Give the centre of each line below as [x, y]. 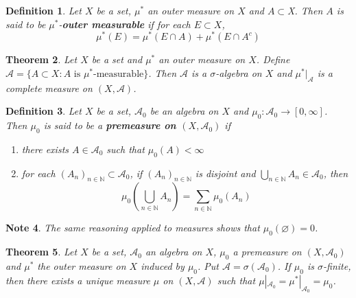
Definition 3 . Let [44, 111]
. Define [273, 59]
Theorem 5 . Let [41, 252]
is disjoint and [225, 173]
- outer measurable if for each [124, 24]
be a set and [117, 59]
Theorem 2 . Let [41, 59]
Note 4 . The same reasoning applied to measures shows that [133, 228]
